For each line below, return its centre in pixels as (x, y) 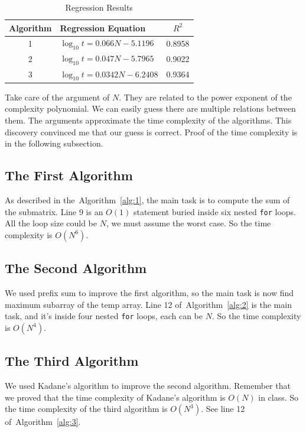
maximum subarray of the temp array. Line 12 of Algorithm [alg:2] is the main (148, 304)
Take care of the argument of (57, 97)
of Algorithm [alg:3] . (43, 422)
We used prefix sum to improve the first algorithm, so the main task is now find (149, 293)
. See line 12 (223, 409)
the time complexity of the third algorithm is (86, 409)
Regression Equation (103, 27)
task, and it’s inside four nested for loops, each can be (104, 316)
